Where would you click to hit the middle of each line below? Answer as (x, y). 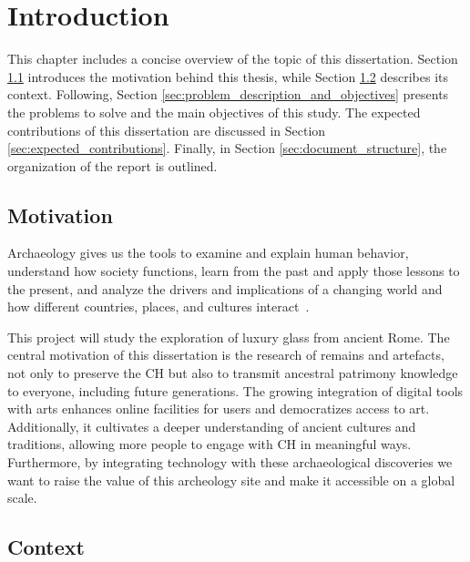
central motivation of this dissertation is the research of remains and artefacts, (226, 355)
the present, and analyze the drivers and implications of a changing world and (225, 288)
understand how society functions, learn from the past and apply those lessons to (234, 271)
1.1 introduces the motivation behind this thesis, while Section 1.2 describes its (228, 76)
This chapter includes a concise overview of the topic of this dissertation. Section (233, 59)
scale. (22, 498)
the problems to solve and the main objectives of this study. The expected (214, 112)
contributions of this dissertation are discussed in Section (167, 130)
